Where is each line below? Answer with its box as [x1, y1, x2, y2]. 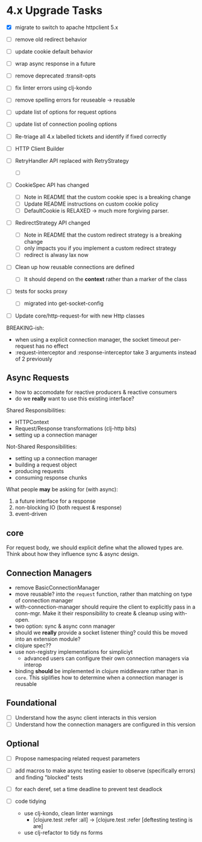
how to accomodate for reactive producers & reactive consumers [14, 388, 177, 396]
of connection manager [14, 597, 74, 604]
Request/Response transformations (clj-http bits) [14, 425, 137, 432]
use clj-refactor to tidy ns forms [24, 829, 103, 836]
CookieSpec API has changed [14, 181, 89, 188]
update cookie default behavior [14, 48, 93, 55]
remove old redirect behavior [14, 36, 87, 43]
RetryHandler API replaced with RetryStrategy [14, 157, 129, 164]
